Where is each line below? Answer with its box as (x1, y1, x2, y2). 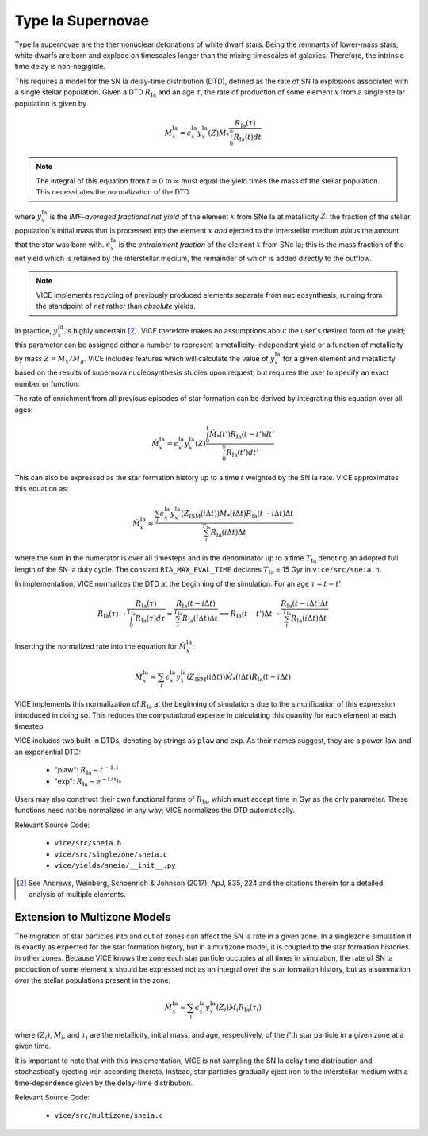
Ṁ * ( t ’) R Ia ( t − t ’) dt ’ (208, 429, 275, 441)
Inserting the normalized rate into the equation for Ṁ (14, 641, 187, 651)
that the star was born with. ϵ (14, 239, 111, 249)
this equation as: (14, 484, 69, 494)
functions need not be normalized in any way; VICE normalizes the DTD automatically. (14, 806, 296, 815)
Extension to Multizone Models (14, 910, 171, 924)
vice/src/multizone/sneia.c (54, 1111, 164, 1120)
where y (14, 211, 42, 221)
